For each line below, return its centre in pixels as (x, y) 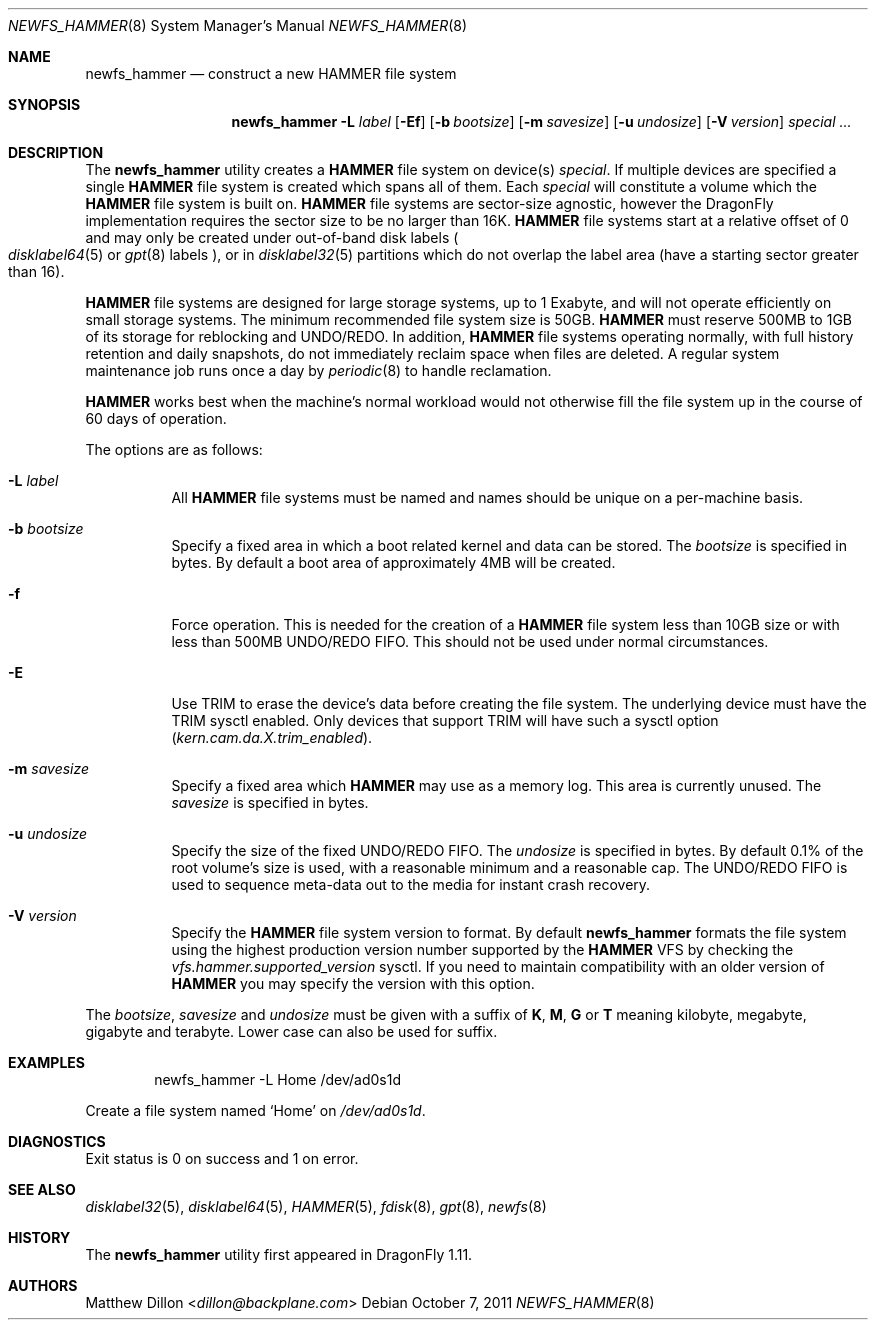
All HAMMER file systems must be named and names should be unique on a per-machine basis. (487, 497)
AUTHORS (43, 1285)
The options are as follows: (174, 449)
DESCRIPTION (56, 152)
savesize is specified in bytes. (270, 802)
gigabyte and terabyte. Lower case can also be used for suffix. (291, 1031)
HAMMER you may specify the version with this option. (353, 983)
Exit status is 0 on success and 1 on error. (222, 1158)
